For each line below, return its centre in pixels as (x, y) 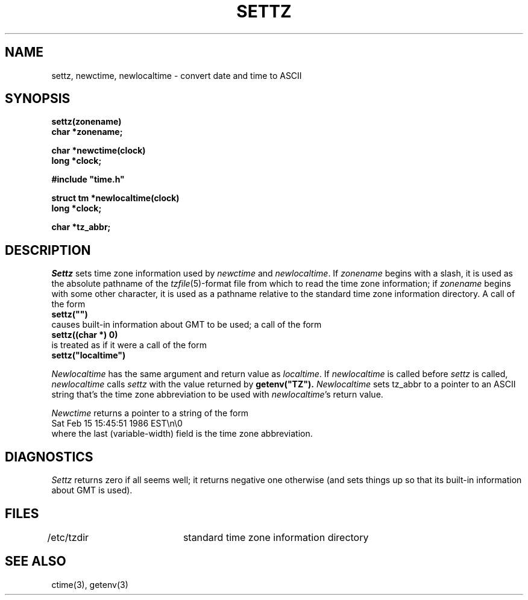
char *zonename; (87, 132)
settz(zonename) (86, 122)
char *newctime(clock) (99, 151)
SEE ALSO (36, 561)
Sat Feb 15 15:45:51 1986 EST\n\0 (117, 423)
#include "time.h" (88, 180)
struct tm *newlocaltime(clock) (115, 198)
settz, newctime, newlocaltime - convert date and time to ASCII (177, 75)
